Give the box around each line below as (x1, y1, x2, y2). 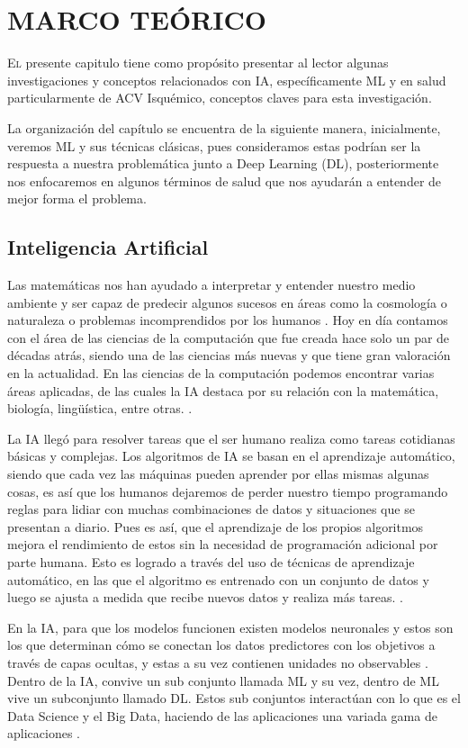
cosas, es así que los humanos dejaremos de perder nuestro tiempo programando (7, 482, 448, 500)
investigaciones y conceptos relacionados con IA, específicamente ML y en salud (7, 70, 446, 89)
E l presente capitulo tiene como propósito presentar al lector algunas (7, 53, 389, 72)
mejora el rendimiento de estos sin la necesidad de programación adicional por (7, 535, 438, 554)
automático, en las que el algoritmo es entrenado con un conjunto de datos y (7, 570, 429, 589)
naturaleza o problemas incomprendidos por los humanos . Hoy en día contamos (7, 311, 448, 329)
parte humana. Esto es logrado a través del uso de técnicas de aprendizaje (7, 552, 415, 571)
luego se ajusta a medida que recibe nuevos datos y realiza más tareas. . (7, 588, 403, 607)
